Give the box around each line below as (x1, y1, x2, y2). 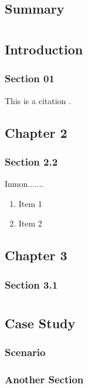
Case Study (5, 313, 76, 332)
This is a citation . (5, 94, 71, 106)
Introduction (5, 40, 83, 58)
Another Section (5, 371, 84, 386)
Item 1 (18, 197, 42, 209)
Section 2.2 (5, 154, 58, 169)
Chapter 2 (5, 123, 67, 141)
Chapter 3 (5, 246, 67, 264)
